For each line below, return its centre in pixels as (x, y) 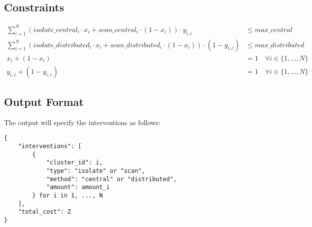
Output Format (44, 102)
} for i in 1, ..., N (68, 196)
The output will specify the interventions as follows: (82, 122)
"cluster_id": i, (74, 163)
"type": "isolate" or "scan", (96, 171)
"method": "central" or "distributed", (111, 179)
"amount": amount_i (78, 187)
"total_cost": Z (45, 212)
